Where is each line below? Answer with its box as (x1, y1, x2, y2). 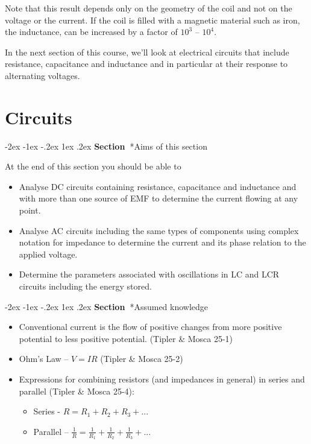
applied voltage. (19, 247, 78, 260)
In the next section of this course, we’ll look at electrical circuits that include (5, 45, 289, 58)
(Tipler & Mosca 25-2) (100, 352, 183, 365)
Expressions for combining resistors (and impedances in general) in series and (19, 373, 305, 385)
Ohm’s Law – (19, 352, 69, 365)
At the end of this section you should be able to (5, 160, 181, 173)
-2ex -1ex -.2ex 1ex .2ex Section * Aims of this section (5, 139, 207, 152)
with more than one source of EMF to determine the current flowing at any (19, 192, 298, 205)
